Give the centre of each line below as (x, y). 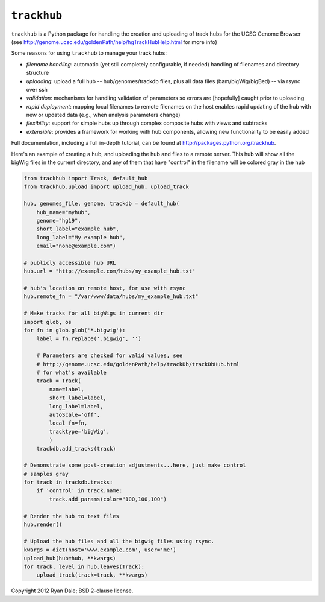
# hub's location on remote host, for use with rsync (105, 288)
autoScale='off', (75, 414)
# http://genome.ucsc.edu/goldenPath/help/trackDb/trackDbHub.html (138, 364)
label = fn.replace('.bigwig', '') (89, 339)
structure (38, 73)
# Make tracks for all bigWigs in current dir (94, 313)
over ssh (37, 89)
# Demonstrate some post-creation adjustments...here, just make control (135, 465)
